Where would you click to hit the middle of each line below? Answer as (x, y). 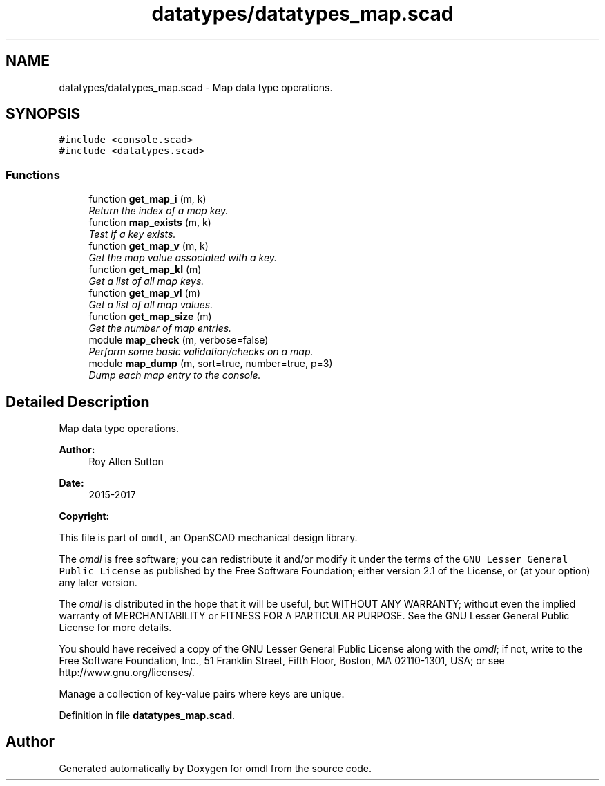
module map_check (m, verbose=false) (179, 340)
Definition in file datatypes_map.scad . (147, 715)
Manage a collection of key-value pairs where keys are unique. (202, 694)
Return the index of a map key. (159, 211)
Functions (33, 175)
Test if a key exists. (132, 234)
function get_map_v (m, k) (148, 246)
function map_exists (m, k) (150, 223)
